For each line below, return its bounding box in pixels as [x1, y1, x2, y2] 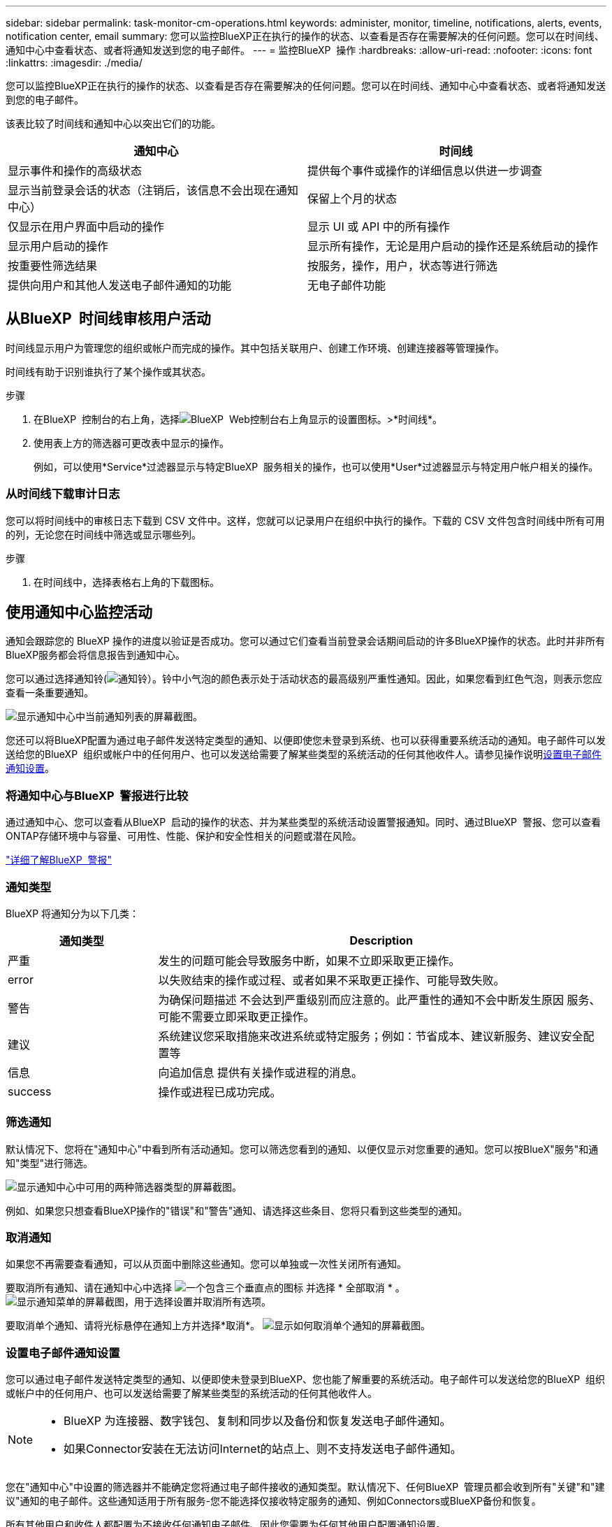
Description [349, 933, 413, 947]
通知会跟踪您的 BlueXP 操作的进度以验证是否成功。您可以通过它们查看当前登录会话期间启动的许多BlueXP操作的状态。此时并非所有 [6, 635, 606, 647]
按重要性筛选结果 [8, 259, 98, 273]
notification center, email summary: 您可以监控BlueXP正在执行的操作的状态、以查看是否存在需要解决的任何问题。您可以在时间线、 [6, 30, 604, 42]
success [8, 1084, 52, 1098]
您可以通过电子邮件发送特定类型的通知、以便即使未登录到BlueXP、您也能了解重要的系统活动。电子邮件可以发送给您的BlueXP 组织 [6, 1373, 606, 1386]
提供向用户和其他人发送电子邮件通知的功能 [8, 278, 232, 292]
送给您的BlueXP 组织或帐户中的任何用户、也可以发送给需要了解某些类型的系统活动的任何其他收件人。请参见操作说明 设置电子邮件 [6, 748, 602, 761]
